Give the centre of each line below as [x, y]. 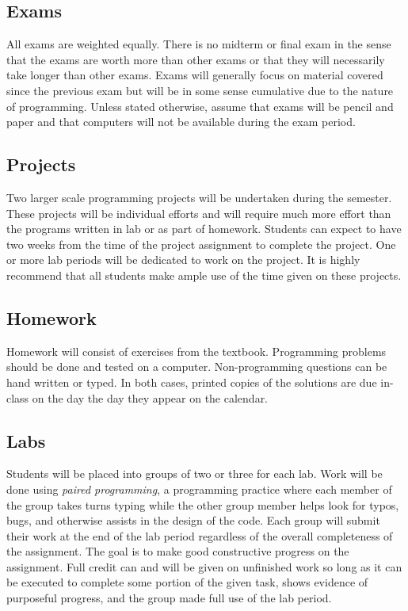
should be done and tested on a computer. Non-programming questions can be [197, 367]
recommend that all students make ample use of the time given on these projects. [204, 275]
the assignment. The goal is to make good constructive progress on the [178, 551]
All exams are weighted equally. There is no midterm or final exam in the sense [199, 44]
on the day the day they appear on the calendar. [150, 397]
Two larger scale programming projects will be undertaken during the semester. [199, 197]
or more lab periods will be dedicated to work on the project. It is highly [183, 260]
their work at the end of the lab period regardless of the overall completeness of [200, 535]
